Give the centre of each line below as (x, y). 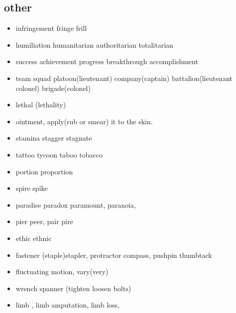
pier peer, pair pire (44, 221)
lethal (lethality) (41, 105)
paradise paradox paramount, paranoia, (76, 204)
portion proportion (44, 171)
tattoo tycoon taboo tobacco (59, 154)
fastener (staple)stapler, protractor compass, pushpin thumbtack (114, 255)
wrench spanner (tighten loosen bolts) (73, 288)
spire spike (32, 188)
